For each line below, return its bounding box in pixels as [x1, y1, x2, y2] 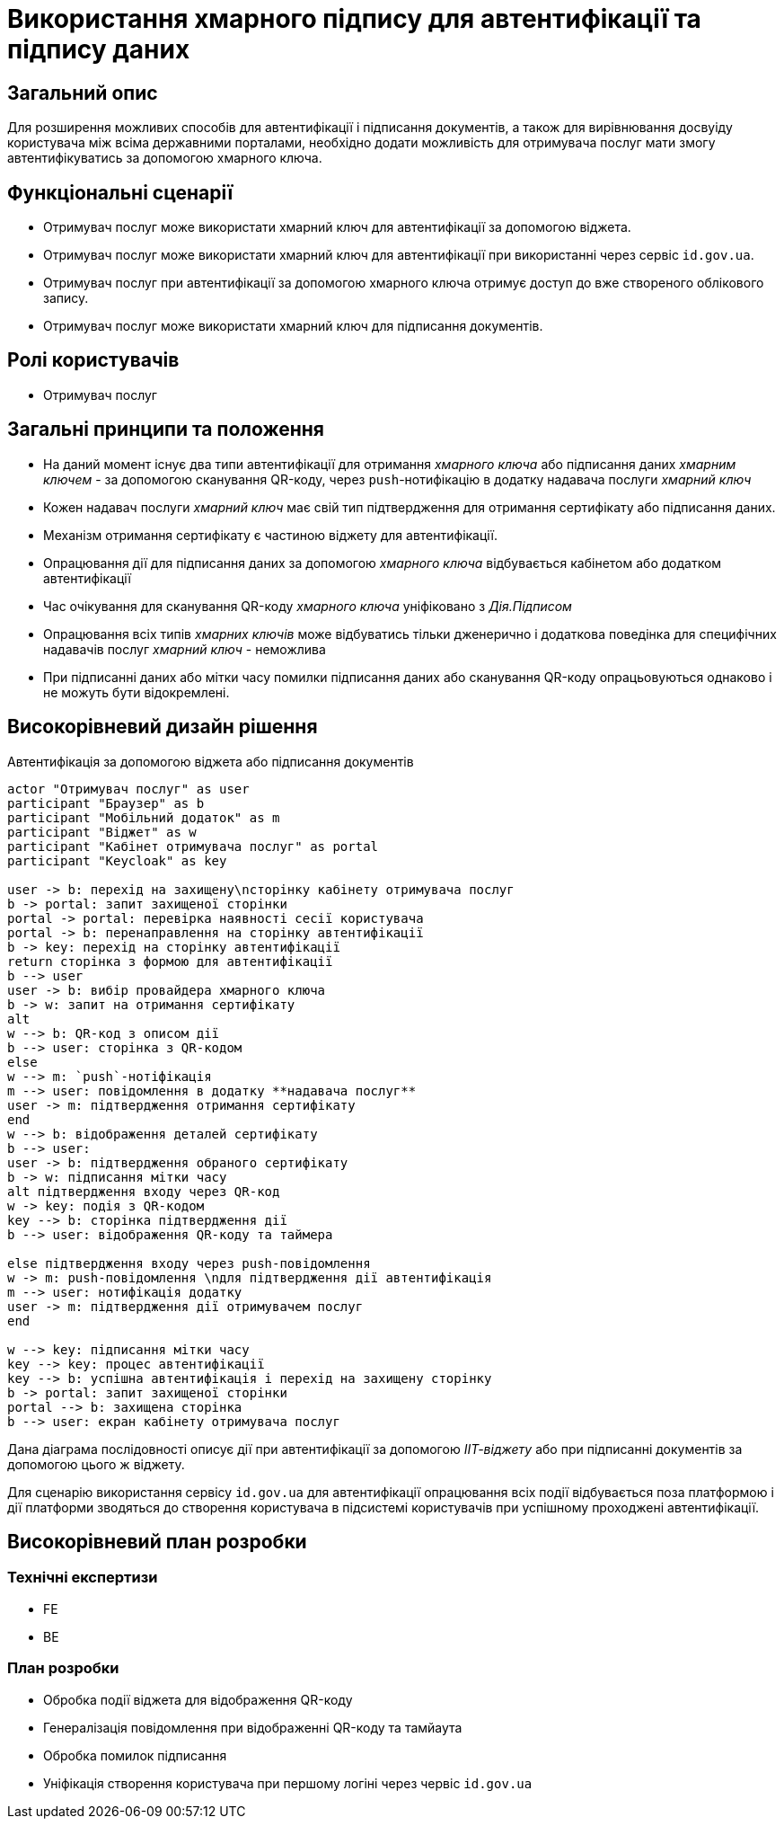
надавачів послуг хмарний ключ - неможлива [43, 641, 326, 657]
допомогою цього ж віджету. [7, 1456, 185, 1472]
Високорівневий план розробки [7, 1529, 307, 1553]
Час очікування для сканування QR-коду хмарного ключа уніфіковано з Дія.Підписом [43, 598, 572, 614]
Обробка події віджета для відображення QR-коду [43, 1691, 353, 1707]
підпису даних [7, 34, 190, 65]
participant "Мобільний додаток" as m [7, 810, 280, 825]
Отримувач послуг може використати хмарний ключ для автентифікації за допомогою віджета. [43, 219, 631, 235]
